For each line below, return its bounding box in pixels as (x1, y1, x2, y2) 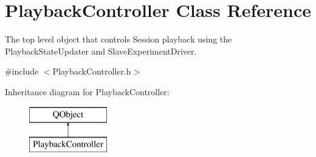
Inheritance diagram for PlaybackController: (5, 85, 170, 98)
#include (5, 65, 39, 78)
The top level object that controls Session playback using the (5, 33, 232, 45)
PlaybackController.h (52, 65, 131, 78)
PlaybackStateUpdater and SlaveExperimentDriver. (5, 44, 197, 57)
